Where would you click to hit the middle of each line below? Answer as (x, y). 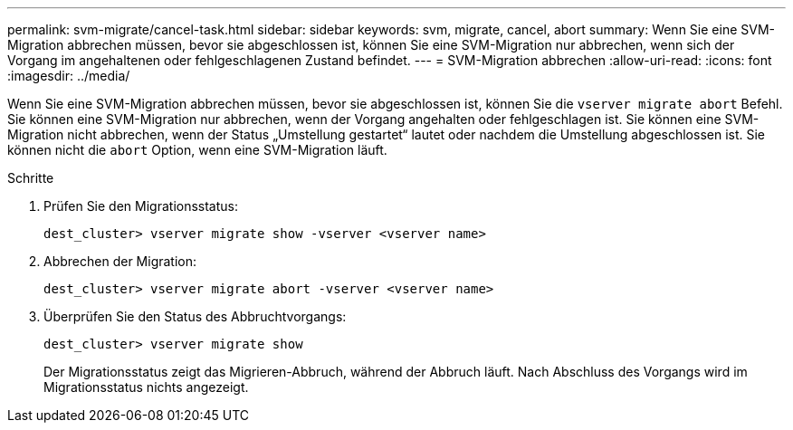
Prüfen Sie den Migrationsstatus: (141, 206)
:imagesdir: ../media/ (69, 76)
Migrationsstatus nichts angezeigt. (146, 387)
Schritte (31, 178)
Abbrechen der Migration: (120, 261)
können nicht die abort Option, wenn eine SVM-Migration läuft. (197, 150)
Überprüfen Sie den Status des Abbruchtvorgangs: (195, 316)
